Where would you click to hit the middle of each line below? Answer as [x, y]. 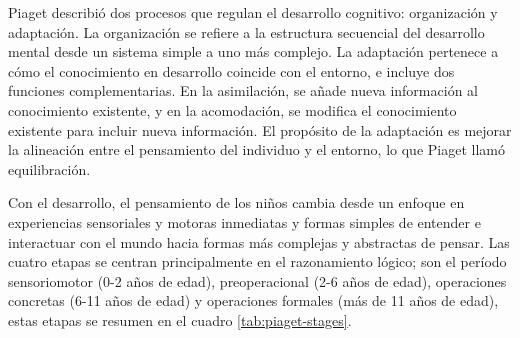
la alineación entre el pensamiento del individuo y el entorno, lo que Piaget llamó [256, 149]
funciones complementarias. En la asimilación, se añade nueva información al [243, 90]
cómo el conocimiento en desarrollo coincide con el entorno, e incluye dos [231, 70]
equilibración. [49, 168]
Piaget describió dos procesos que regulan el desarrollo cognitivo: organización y [253, 12]
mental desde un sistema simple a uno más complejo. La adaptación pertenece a [253, 51]
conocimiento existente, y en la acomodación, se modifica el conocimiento [232, 109]
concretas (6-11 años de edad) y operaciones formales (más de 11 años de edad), [253, 300]
